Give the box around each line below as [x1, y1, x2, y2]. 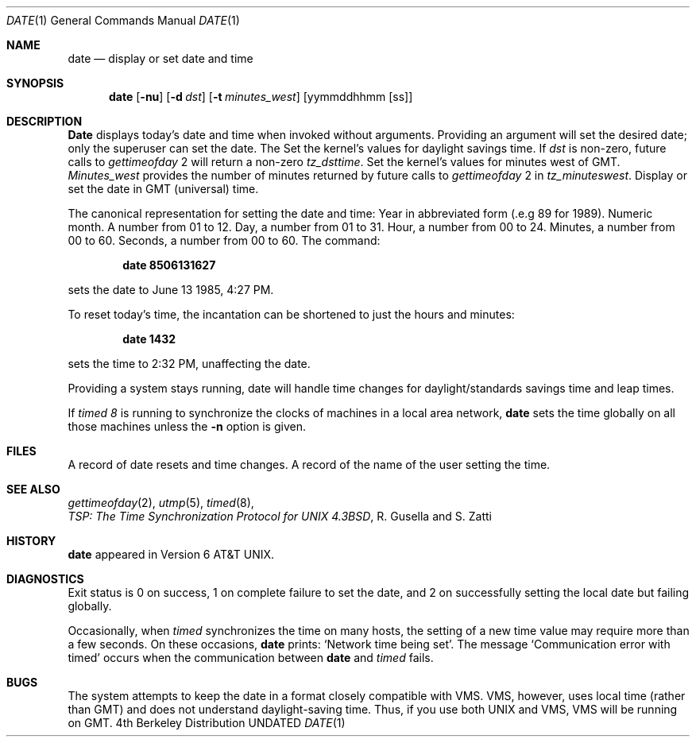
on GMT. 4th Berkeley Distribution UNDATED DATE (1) [68, 716, 346, 729]
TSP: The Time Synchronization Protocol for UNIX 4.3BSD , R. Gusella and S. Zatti [68, 509, 492, 523]
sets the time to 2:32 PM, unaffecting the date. [68, 357, 311, 370]
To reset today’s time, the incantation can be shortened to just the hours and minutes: [68, 308, 515, 321]
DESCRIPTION [6, 114, 83, 128]
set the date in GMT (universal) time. [68, 182, 259, 195]
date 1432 [122, 332, 176, 346]
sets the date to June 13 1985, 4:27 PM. [68, 283, 274, 296]
